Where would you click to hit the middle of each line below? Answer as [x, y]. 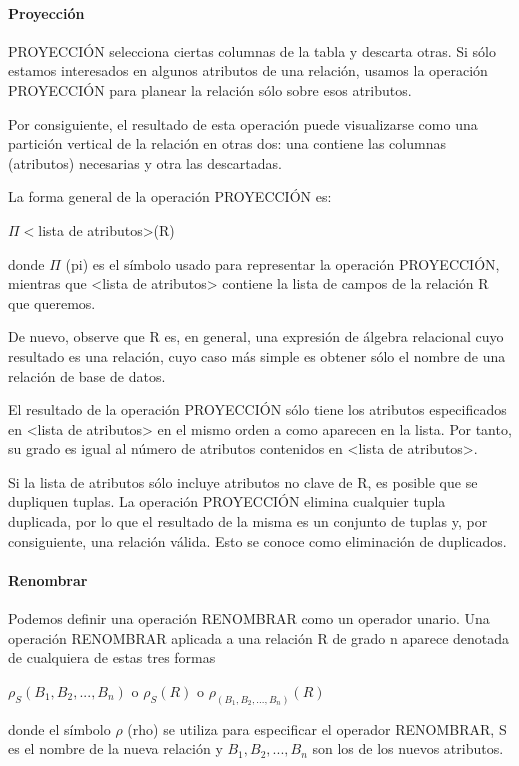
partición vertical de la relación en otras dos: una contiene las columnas [227, 143]
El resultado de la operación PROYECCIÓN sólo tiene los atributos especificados [257, 409]
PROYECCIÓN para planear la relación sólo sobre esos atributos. [210, 89]
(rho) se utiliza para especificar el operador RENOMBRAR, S [317, 728]
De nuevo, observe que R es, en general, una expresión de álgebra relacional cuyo [256, 336]
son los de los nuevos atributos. [408, 748]
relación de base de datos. [87, 375]
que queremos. [52, 302]
